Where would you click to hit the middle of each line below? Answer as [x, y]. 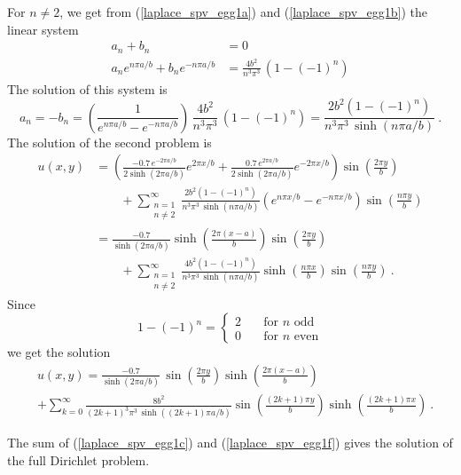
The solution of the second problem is [109, 142]
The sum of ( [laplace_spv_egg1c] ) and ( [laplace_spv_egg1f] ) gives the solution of [230, 443]
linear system [43, 29]
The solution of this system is [87, 88]
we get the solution [59, 352]
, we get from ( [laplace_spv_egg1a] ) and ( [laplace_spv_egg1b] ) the [243, 12]
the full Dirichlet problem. [78, 459]
